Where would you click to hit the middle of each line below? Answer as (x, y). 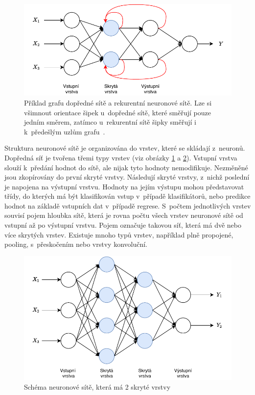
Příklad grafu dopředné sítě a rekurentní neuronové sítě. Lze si (118, 102)
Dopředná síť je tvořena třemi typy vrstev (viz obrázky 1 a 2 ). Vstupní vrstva (121, 157)
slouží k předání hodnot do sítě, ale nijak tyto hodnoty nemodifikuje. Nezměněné (126, 167)
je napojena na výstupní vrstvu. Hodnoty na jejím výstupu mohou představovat (124, 186)
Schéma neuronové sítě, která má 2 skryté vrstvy (97, 386)
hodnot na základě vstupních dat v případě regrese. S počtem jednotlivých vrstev (128, 205)
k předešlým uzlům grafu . (65, 131)
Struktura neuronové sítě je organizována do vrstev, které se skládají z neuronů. (125, 148)
